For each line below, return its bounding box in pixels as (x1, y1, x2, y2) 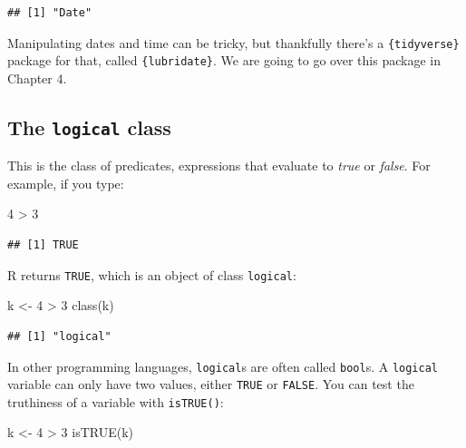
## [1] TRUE (7, 239, 79, 252)
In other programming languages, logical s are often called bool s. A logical (7, 356, 438, 375)
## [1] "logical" (7, 329, 112, 343)
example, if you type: (7, 173, 124, 192)
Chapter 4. (7, 68, 67, 87)
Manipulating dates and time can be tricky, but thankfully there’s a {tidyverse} (7, 33, 460, 52)
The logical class (7, 112, 171, 141)
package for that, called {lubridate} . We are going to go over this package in (7, 51, 441, 70)
